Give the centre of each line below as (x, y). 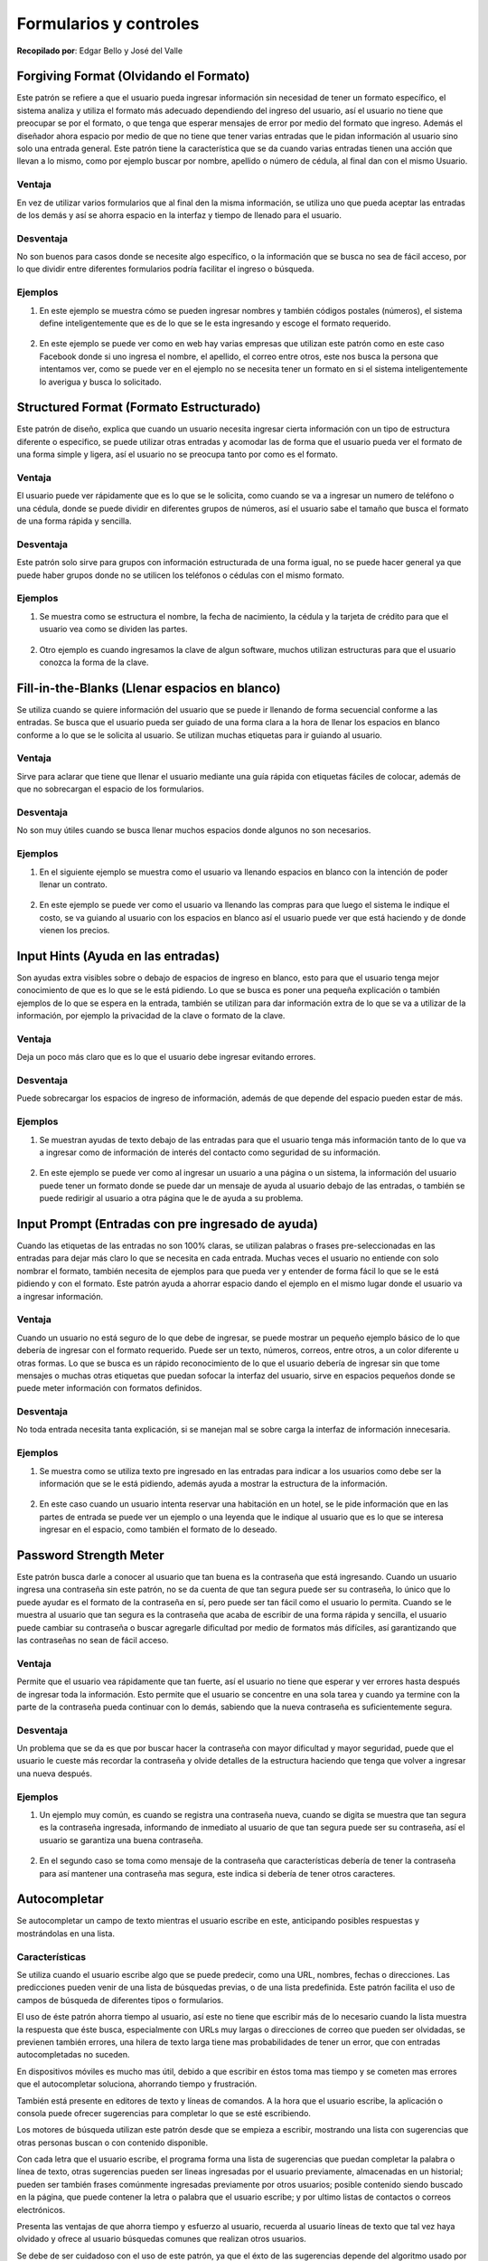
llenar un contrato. (74, 884)
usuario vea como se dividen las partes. (113, 629)
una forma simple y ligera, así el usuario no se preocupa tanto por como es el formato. (178, 454)
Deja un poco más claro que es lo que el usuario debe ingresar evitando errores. (166, 1057)
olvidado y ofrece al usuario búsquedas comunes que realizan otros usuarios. (161, 2239)
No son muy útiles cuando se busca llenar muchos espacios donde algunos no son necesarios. (194, 830)
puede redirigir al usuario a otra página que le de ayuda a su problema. (171, 1198)
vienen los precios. (75, 931)
